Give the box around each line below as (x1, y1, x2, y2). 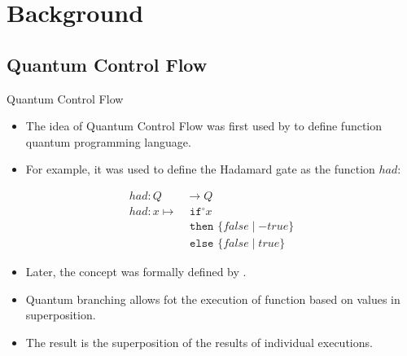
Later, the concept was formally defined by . (25, 263, 247, 280)
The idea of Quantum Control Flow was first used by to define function (25, 117, 383, 134)
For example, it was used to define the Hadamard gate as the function (25, 160, 375, 178)
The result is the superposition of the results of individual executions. (25, 333, 373, 350)
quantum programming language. (25, 133, 191, 150)
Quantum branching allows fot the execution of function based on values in (25, 290, 400, 307)
